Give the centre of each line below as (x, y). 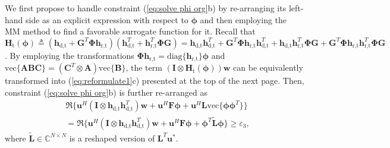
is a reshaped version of (112, 138)
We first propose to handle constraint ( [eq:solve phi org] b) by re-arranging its (146, 8)
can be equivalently (268, 67)
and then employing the (243, 19)
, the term (144, 67)
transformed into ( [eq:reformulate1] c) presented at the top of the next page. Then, (155, 81)
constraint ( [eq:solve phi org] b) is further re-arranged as (106, 92)
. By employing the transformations (70, 55)
